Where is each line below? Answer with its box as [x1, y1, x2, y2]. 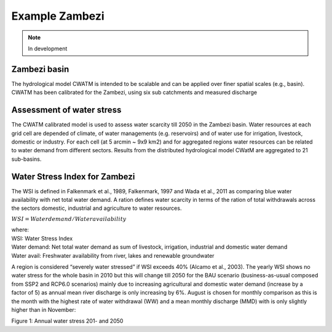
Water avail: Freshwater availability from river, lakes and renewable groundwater [11, 252, 215, 259]
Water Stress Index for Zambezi [11, 171, 135, 182]
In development [28, 45, 68, 52]
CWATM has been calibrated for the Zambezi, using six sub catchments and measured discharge [11, 89, 258, 96]
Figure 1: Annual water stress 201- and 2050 [11, 317, 124, 325]
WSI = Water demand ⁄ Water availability [11, 215, 127, 222]
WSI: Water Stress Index [11, 234, 73, 242]
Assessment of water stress [11, 105, 122, 115]
